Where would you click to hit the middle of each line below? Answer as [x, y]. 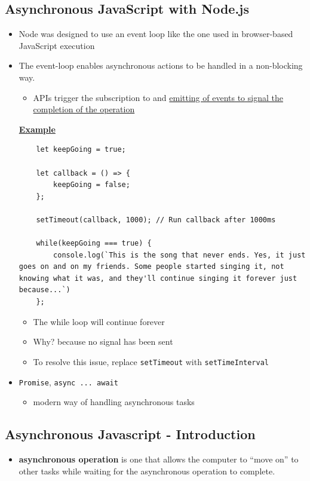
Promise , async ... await [68, 382]
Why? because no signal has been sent [103, 341]
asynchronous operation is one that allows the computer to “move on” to [159, 459]
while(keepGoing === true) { [94, 243]
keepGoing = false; [92, 185]
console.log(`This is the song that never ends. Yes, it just [179, 255]
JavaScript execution [57, 45]
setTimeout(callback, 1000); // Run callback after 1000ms [156, 220]
